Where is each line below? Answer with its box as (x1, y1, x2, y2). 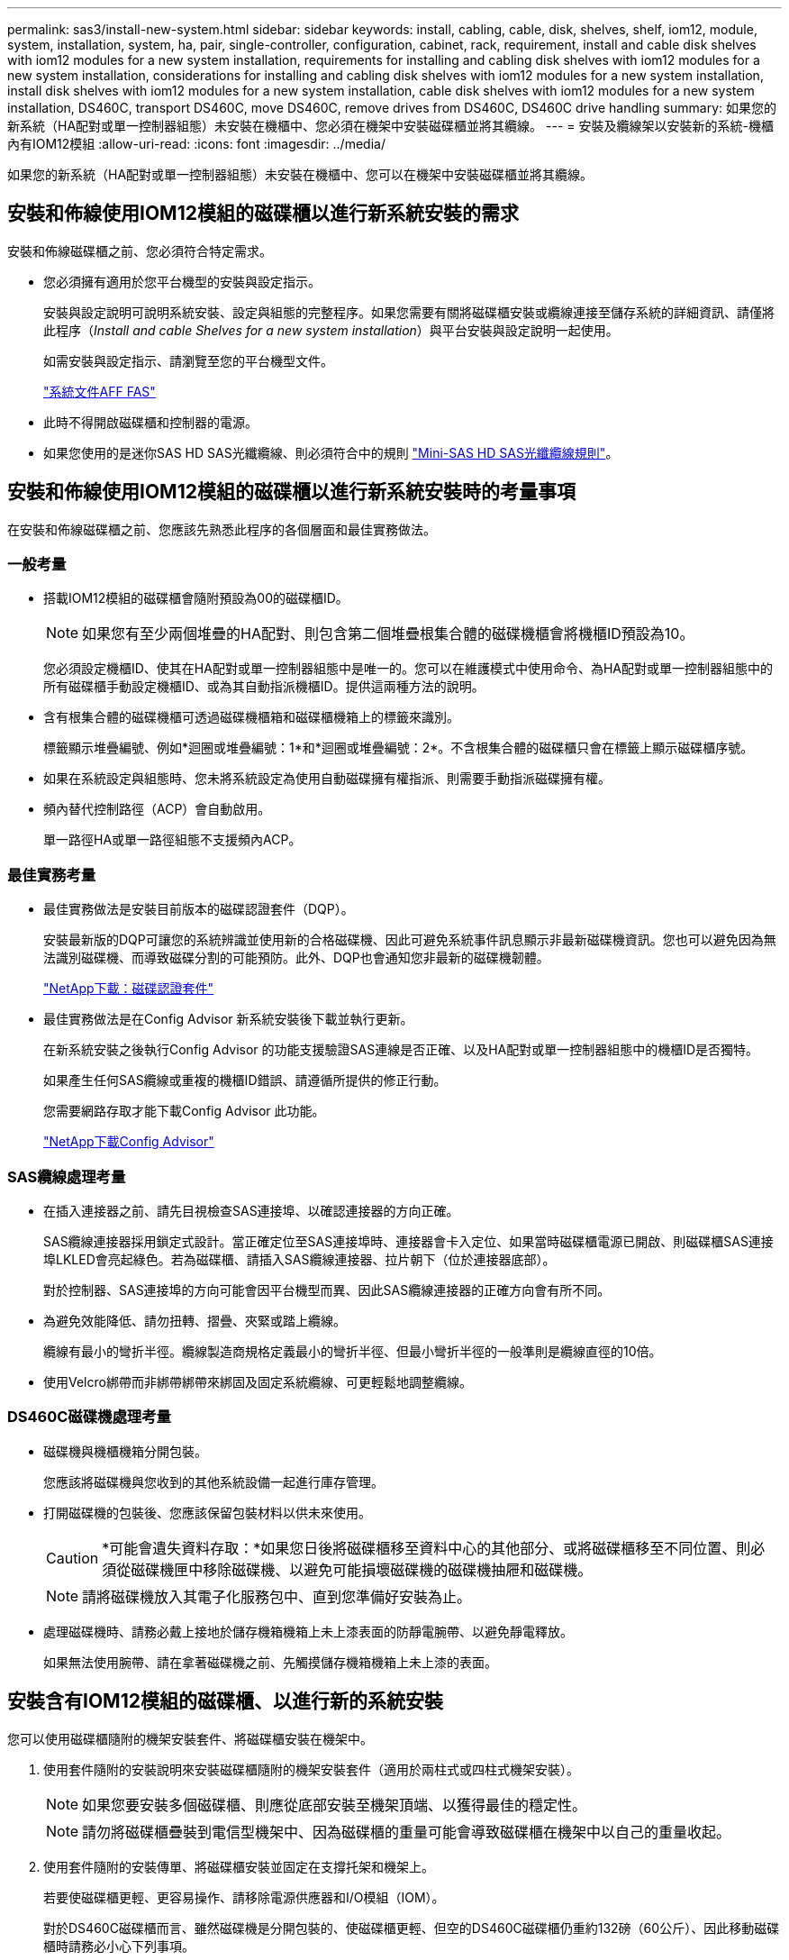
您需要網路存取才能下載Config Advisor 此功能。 (43, 1103, 325, 1119)
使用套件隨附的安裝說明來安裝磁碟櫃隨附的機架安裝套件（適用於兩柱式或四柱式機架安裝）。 (43, 1761, 579, 1777)
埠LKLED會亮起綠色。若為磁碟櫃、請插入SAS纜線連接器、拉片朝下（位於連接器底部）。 (43, 1251, 556, 1267)
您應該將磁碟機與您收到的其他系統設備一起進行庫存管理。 (43, 1473, 384, 1490)
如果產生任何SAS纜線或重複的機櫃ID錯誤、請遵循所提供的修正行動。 (43, 1072, 447, 1089)
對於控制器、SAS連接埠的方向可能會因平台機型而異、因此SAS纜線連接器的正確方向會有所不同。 (43, 1281, 611, 1298)
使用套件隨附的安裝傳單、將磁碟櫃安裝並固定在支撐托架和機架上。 (43, 1858, 434, 1874)
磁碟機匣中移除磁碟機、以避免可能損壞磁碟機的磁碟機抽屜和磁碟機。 (131, 1560, 593, 1579)
